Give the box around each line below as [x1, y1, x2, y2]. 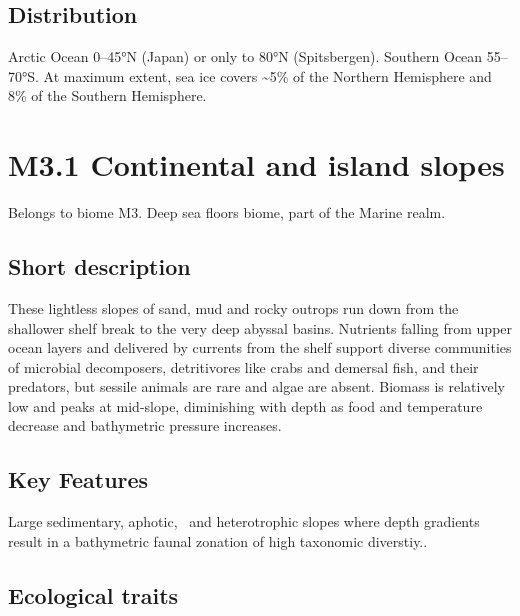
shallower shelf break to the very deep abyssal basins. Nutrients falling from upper [8, 317, 513, 338]
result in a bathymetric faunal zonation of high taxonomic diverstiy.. [8, 530, 428, 551]
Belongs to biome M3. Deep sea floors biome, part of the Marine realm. [8, 202, 446, 223]
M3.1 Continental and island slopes [8, 144, 505, 185]
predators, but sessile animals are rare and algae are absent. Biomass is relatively [8, 376, 505, 397]
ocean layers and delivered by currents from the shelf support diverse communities [8, 337, 512, 358]
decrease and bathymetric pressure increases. [8, 415, 282, 436]
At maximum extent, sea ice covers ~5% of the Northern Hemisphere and [43, 65, 492, 86]
